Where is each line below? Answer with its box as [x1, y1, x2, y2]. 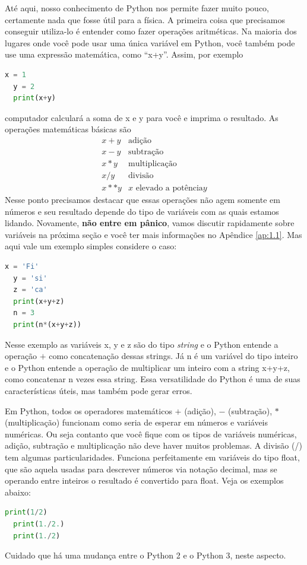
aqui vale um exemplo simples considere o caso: [5, 240, 177, 252]
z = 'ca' [13, 285, 48, 294]
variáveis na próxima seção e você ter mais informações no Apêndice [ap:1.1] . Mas [5, 228, 302, 240]
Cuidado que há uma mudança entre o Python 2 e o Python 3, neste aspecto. [5, 549, 286, 561]
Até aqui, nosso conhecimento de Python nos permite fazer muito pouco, [5, 2, 269, 14]
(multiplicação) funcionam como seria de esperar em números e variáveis [5, 416, 268, 428]
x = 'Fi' [5, 262, 39, 271]
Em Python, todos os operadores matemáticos [5, 404, 172, 417]
